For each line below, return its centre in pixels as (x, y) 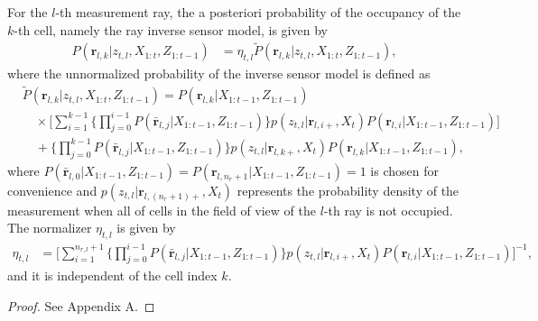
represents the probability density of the (348, 190)
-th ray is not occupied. (388, 210)
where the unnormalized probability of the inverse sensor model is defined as (219, 73)
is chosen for (404, 170)
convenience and (52, 190)
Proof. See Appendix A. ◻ (81, 306)
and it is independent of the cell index (112, 275)
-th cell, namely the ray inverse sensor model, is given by (171, 29)
